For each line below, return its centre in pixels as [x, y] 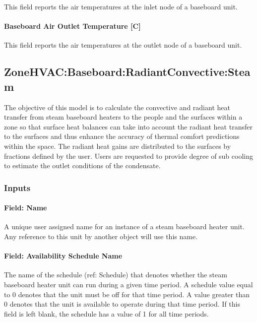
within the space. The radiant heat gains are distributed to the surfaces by [118, 146]
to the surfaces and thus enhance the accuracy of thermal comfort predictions [122, 136]
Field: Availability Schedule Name [63, 256]
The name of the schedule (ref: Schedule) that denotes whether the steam [116, 275]
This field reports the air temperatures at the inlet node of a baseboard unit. [121, 6]
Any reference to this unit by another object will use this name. [101, 236]
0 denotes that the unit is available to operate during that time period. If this [122, 304]
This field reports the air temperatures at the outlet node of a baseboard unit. [123, 45]
